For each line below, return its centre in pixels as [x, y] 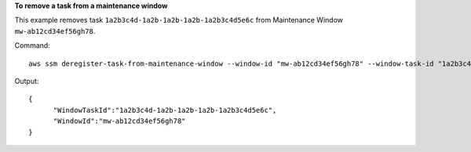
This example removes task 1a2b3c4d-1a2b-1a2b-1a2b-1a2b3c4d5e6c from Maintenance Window [179, 20]
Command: [32, 45]
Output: [27, 81]
